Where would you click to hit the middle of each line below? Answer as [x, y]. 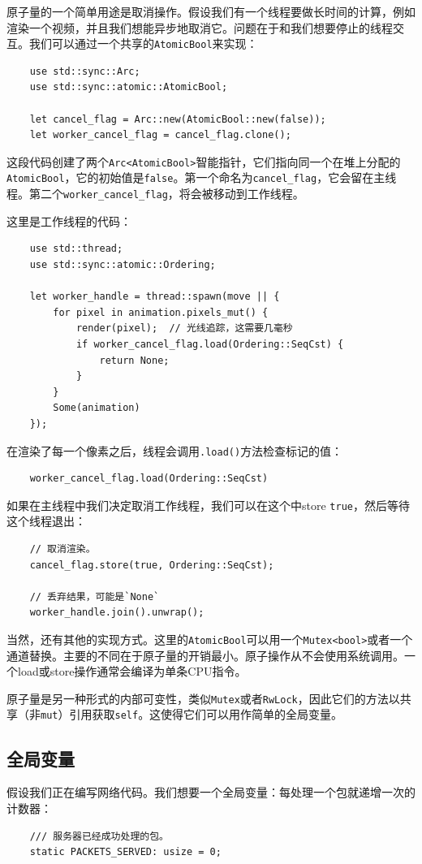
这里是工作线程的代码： [69, 220]
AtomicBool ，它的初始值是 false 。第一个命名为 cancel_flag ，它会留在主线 [202, 177]
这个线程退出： [46, 521]
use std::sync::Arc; [85, 71]
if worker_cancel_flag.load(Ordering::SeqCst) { [210, 344]
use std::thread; [76, 249]
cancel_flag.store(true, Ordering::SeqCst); [152, 565]
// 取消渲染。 [62, 549]
